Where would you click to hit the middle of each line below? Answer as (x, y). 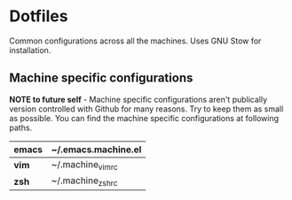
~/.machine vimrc (84, 165)
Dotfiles (39, 16)
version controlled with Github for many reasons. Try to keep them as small (146, 109)
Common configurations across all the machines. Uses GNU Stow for (135, 41)
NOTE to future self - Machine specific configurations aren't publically (138, 99)
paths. (21, 127)
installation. (30, 50)
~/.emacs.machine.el (96, 150)
